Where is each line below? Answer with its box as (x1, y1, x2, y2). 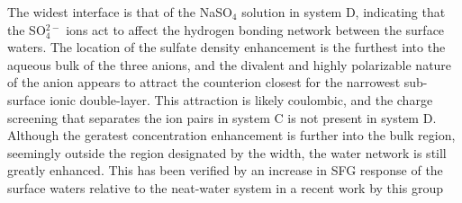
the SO (7, 20, 46, 39)
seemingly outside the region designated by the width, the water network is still (7, 143, 447, 162)
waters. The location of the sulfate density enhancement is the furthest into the (7, 38, 446, 57)
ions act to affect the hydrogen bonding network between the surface (66, 20, 445, 39)
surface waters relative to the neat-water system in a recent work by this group (7, 178, 443, 197)
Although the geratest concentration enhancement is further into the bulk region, (7, 126, 456, 145)
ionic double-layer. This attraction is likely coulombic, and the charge (50, 90, 433, 109)
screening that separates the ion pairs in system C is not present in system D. (7, 108, 437, 127)
